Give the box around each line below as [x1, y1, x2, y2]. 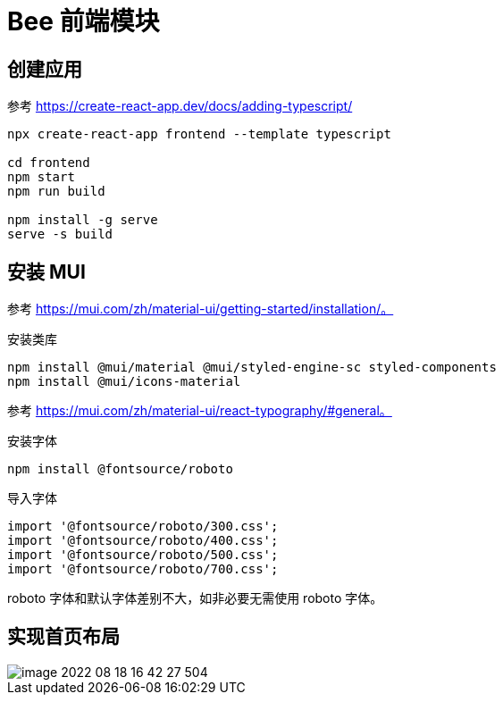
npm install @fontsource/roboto [7, 462, 233, 477]
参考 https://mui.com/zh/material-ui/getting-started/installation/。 [7, 301, 394, 317]
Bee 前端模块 [7, 6, 160, 37]
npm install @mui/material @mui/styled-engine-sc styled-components [7, 360, 497, 375]
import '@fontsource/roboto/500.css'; [7, 547, 279, 563]
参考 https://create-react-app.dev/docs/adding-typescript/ [7, 98, 353, 114]
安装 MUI [7, 260, 86, 283]
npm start [7, 170, 75, 185]
